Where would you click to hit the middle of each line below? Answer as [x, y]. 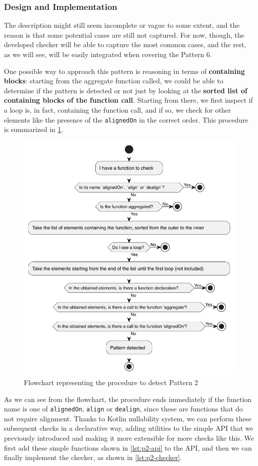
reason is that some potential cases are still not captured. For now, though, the [124, 34]
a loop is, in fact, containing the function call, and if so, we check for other [118, 109]
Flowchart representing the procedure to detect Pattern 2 [111, 382]
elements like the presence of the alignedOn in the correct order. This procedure [126, 119]
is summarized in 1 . [34, 129]
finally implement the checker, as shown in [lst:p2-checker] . [93, 457]
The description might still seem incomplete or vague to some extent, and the [122, 25]
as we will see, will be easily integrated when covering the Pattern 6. [108, 54]
